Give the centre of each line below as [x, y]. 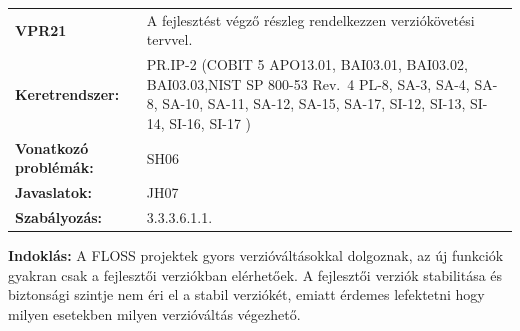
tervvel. [169, 39]
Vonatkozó [52, 147]
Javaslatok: [54, 192]
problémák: [54, 167]
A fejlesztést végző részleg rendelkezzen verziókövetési [310, 19]
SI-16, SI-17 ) [210, 122]
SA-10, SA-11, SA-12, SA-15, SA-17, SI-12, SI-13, [314, 103]
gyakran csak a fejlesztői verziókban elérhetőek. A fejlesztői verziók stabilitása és [255, 274]
